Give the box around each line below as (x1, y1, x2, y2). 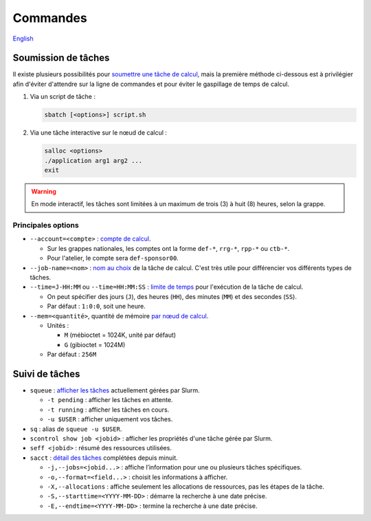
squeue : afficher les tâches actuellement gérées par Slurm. (30, 386, 201, 395)
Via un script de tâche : (30, 93, 96, 101)
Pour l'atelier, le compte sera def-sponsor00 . (47, 254, 179, 263)
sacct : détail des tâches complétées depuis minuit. (30, 454, 178, 462)
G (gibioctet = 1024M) (64, 340, 126, 348)
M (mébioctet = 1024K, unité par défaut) (64, 331, 177, 340)
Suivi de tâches (12, 368, 80, 379)
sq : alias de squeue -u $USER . (30, 425, 122, 433)
